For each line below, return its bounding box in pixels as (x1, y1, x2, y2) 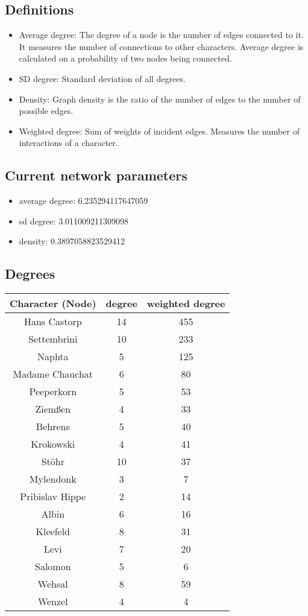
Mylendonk (29, 472, 77, 486)
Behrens (36, 419, 70, 434)
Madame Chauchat (13, 367, 93, 381)
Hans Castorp (24, 314, 82, 329)
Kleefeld (36, 524, 70, 539)
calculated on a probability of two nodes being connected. (19, 52, 232, 65)
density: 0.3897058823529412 (19, 235, 125, 247)
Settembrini (28, 332, 78, 346)
